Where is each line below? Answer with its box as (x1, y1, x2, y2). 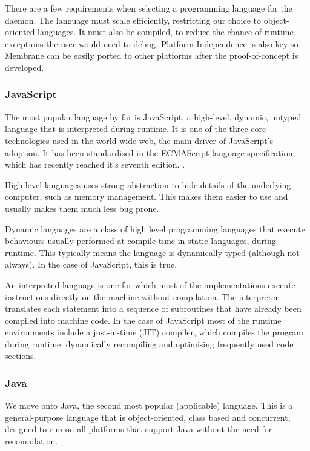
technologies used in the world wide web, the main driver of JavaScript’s (5, 134, 274, 146)
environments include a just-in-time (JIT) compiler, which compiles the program (5, 326, 303, 338)
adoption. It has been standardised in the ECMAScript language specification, (5, 146, 295, 159)
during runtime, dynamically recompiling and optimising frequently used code (5, 337, 294, 350)
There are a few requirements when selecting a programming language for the (5, 2, 292, 14)
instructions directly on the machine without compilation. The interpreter (5, 290, 279, 303)
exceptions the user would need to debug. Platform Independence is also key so (5, 37, 298, 50)
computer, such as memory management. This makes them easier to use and (5, 190, 288, 203)
